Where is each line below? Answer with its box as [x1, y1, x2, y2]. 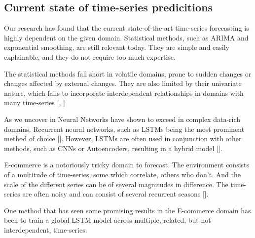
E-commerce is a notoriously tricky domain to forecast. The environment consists [4, 159, 250, 170]
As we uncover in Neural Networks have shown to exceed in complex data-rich [4, 114, 241, 124]
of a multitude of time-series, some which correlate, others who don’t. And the [4, 169, 241, 179]
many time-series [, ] [4, 97, 65, 108]
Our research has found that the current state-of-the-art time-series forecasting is [4, 23, 249, 33]
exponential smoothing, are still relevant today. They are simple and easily [4, 42, 229, 52]
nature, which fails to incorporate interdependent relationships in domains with [4, 87, 244, 98]
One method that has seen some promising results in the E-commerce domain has [4, 205, 251, 215]
